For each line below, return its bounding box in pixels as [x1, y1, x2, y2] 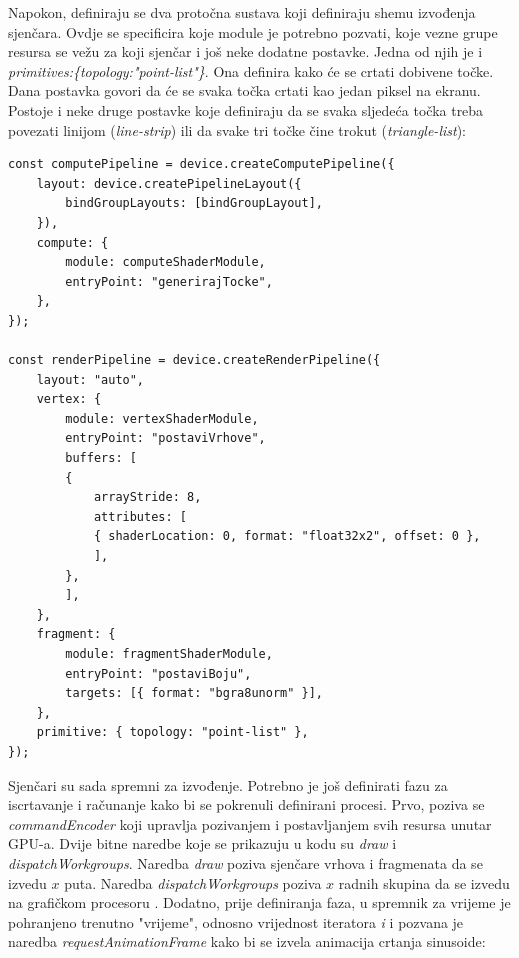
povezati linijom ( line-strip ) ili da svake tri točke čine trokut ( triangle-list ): [8, 119, 466, 140]
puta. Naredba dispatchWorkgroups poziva [64, 872, 322, 893]
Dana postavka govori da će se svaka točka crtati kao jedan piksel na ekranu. [8, 80, 481, 101]
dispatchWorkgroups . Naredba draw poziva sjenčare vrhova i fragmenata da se [8, 852, 483, 873]
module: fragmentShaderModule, [65, 647, 273, 661]
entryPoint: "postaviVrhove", [65, 431, 266, 446]
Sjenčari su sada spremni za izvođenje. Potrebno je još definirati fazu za [8, 774, 448, 795]
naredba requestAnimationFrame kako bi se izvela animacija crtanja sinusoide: [8, 931, 486, 952]
